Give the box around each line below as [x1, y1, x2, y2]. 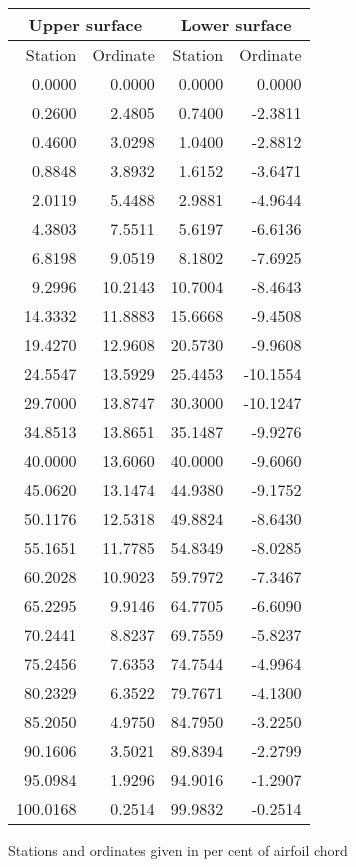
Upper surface [28, 13, 143, 36]
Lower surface [180, 13, 292, 36]
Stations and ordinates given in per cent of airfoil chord [8, 840, 348, 860]
